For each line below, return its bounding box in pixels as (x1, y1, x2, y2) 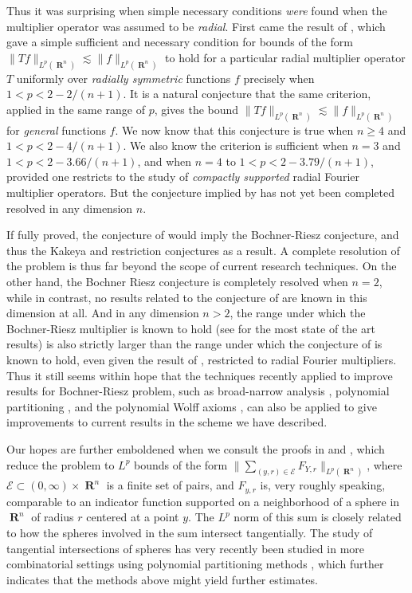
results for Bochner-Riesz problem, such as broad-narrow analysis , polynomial (6, 383, 390, 399)
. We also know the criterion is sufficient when (123, 137, 348, 154)
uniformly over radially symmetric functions (16, 69, 231, 86)
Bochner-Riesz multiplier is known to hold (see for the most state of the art (6, 320, 375, 336)
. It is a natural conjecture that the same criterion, (123, 85, 371, 102)
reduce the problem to (6, 456, 115, 473)
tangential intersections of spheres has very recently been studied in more (6, 540, 365, 556)
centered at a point (86, 509, 179, 525)
